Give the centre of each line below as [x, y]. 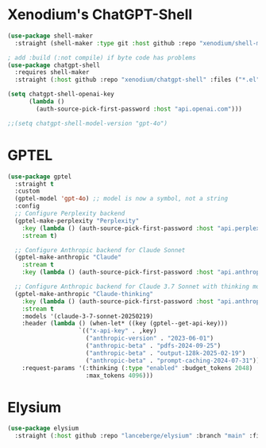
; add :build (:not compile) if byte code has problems [102, 57]
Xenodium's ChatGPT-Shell [100, 15]
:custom [27, 191]
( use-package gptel [40, 177]
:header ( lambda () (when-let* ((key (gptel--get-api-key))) [125, 324]
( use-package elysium [43, 429]
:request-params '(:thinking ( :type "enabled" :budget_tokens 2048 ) [137, 368]
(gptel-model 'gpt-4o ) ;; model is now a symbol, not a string [121, 199]
